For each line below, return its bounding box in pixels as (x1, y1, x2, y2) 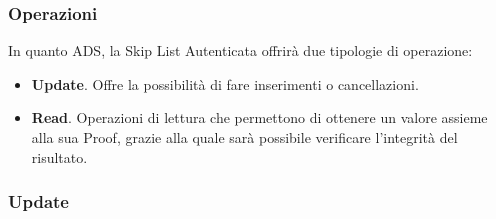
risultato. (31, 146, 88, 167)
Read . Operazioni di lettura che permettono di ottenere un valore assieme (31, 107, 488, 128)
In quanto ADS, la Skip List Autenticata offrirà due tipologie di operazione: (8, 40, 473, 61)
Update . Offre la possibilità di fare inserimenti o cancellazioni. (31, 73, 419, 94)
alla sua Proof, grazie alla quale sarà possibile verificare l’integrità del (31, 127, 458, 147)
